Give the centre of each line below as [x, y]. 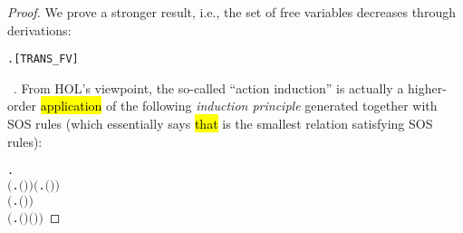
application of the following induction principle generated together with [239, 106]
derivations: [39, 29]
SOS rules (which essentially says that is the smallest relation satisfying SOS [220, 124]
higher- [427, 87]
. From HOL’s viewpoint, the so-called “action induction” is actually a [209, 87]
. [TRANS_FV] [43, 59]
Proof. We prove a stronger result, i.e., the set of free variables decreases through [231, 12]
